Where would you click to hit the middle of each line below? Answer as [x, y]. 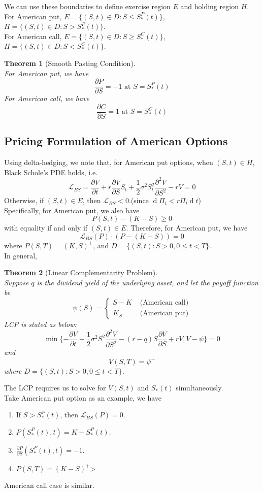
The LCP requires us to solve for [55, 388]
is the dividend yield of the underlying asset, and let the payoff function [147, 282]
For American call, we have [47, 98]
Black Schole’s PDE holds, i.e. [51, 172]
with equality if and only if [46, 228]
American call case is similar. [49, 485]
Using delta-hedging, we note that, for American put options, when [109, 162]
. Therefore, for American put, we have [187, 228]
